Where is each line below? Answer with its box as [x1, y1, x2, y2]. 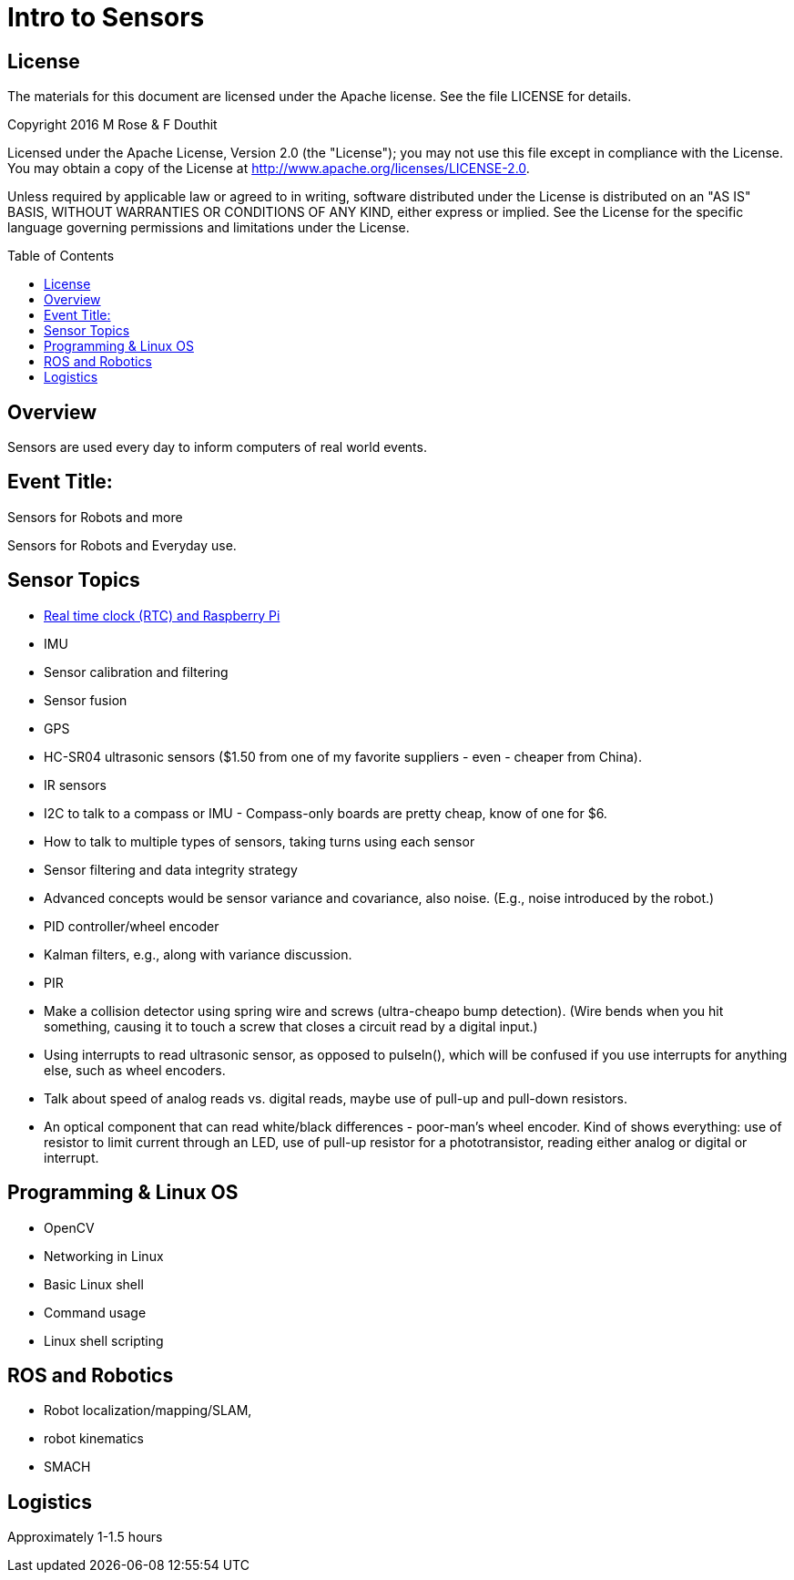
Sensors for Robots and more [7, 508, 183, 525]
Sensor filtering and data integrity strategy [44, 861, 298, 877]
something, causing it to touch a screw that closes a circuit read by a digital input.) [44, 1018, 538, 1034]
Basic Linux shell [44, 1276, 144, 1292]
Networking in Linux [44, 1247, 164, 1264]
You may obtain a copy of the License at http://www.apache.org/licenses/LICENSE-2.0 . [7, 160, 530, 177]
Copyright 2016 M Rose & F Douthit [7, 117, 218, 133]
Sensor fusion [44, 692, 127, 708]
